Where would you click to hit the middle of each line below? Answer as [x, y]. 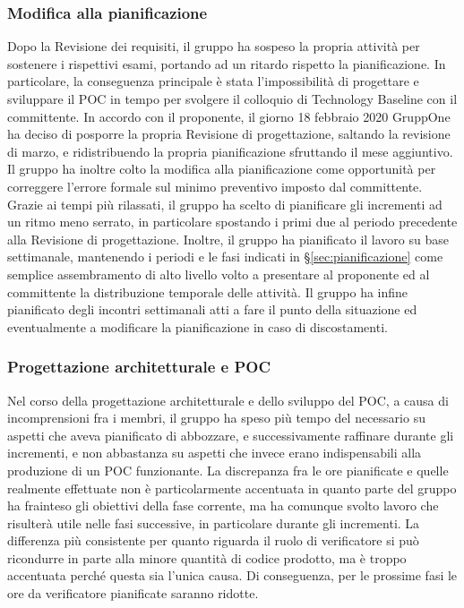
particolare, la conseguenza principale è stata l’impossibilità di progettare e [213, 81]
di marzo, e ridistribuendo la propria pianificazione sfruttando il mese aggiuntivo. [230, 151]
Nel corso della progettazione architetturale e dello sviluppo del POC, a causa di [228, 400]
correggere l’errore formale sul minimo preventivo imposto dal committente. [215, 186]
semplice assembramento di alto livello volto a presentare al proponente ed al [219, 274]
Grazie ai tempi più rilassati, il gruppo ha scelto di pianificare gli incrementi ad [225, 204]
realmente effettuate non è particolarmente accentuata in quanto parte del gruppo [232, 488]
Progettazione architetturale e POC [139, 367]
